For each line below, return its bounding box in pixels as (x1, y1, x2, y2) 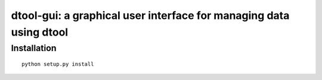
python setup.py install (21, 61, 94, 68)
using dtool (11, 25, 69, 39)
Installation (11, 43, 57, 53)
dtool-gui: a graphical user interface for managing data (11, 9, 290, 22)
